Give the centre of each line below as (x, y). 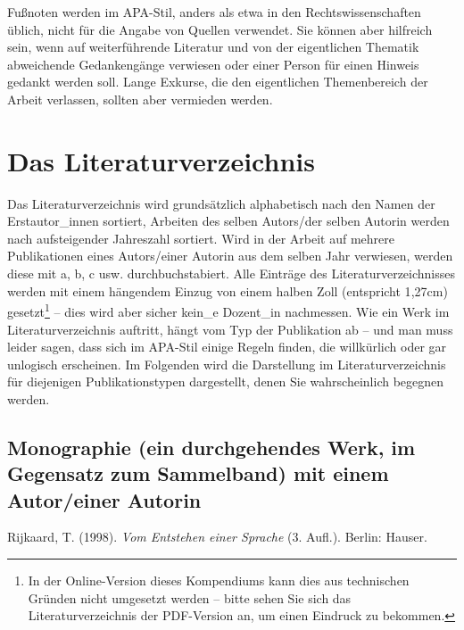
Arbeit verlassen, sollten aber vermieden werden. (140, 99)
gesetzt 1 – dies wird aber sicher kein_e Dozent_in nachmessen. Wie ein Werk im (228, 310)
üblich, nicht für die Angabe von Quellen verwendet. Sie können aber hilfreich (220, 29)
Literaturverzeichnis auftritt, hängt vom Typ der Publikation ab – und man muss (230, 329)
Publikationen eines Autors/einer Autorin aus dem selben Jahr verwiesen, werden (230, 256)
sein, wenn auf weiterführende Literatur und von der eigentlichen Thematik (213, 47)
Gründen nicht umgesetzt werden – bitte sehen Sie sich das (190, 597)
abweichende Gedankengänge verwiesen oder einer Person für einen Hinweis (213, 64)
